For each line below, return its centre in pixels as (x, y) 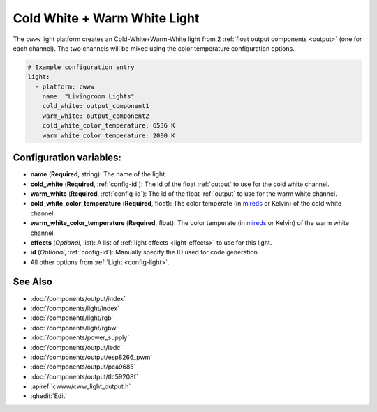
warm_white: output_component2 (96, 116)
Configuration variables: (67, 158)
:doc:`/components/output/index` (78, 298)
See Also (32, 282)
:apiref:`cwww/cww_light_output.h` (81, 386)
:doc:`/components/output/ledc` (76, 347)
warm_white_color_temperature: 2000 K (109, 135)
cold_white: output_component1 (96, 106)
